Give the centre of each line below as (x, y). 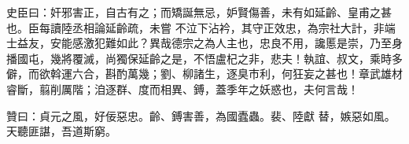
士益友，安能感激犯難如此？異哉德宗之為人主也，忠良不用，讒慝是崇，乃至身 (204, 43)
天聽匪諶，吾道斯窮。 (61, 131)
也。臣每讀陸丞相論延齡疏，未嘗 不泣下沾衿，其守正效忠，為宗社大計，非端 (201, 27)
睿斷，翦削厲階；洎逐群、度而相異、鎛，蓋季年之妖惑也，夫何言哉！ (182, 89)
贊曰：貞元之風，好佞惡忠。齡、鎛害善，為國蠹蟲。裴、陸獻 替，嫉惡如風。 (201, 115)
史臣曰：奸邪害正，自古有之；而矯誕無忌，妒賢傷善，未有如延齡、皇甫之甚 (199, 12)
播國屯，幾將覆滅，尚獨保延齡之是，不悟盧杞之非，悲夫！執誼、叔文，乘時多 (204, 58)
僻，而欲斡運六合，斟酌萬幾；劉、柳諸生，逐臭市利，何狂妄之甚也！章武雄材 (204, 74)
